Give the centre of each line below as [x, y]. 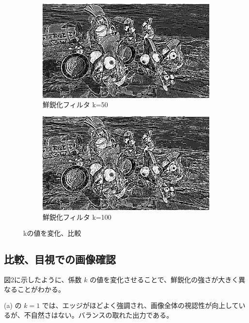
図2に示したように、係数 [43, 280]
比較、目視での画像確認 [60, 259]
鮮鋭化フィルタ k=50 [75, 105]
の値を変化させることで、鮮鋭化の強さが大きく [164, 280]
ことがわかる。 [41, 289]
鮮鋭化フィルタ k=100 [77, 217]
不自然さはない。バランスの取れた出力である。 [99, 315]
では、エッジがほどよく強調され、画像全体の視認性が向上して [140, 305]
